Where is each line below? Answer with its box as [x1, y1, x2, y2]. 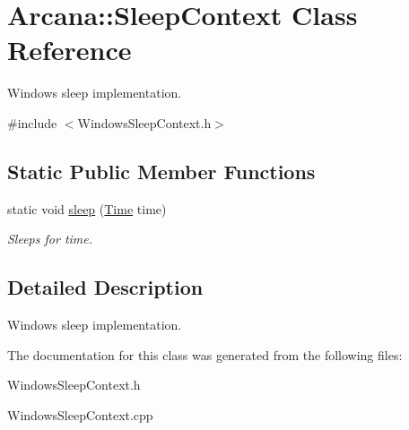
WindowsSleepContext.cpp [7, 405, 153, 424]
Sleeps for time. [7, 229, 93, 248]
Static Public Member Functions [7, 157, 316, 185]
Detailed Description [7, 273, 204, 301]
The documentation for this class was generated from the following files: [7, 345, 403, 364]
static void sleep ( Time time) [7, 199, 167, 218]
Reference [7, 31, 132, 68]
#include [7, 113, 57, 132]
